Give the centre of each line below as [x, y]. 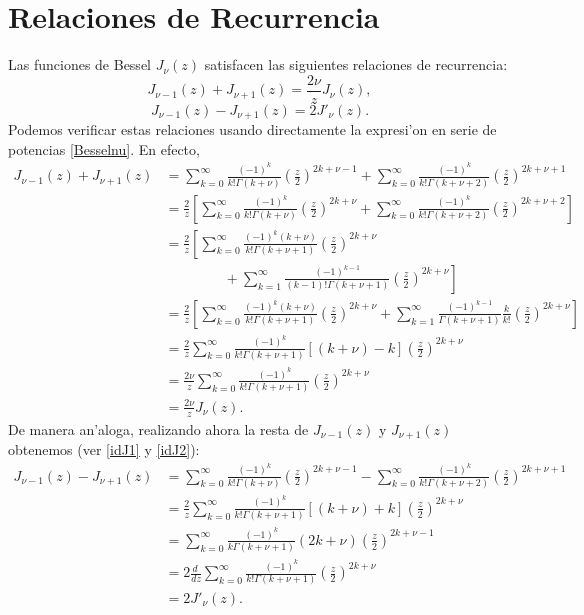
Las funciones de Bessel [79, 64]
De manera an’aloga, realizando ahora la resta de [158, 428]
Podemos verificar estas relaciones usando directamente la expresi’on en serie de [252, 129]
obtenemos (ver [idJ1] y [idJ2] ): [104, 449]
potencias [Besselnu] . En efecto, [104, 148]
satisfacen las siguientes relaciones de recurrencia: [356, 64]
